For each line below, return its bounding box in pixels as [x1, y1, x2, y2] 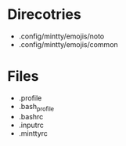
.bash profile [18, 101, 55, 113]
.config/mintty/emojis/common [18, 39, 118, 49]
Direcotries [7, 5, 81, 24]
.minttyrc [18, 128, 49, 138]
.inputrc [18, 120, 44, 130]
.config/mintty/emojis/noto [18, 31, 105, 41]
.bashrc [18, 111, 44, 121]
